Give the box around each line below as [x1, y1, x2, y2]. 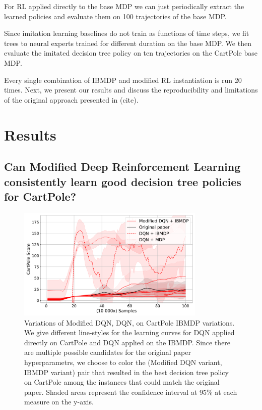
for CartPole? [4, 188, 77, 204]
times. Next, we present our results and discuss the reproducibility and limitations [4, 84, 258, 95]
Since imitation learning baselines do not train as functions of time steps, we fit [4, 28, 249, 38]
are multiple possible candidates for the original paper [24, 347, 191, 357]
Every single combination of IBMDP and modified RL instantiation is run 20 [4, 74, 242, 85]
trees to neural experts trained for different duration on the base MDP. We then [4, 37, 251, 48]
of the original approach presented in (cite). [4, 94, 139, 105]
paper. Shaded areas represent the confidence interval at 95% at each [24, 386, 237, 397]
